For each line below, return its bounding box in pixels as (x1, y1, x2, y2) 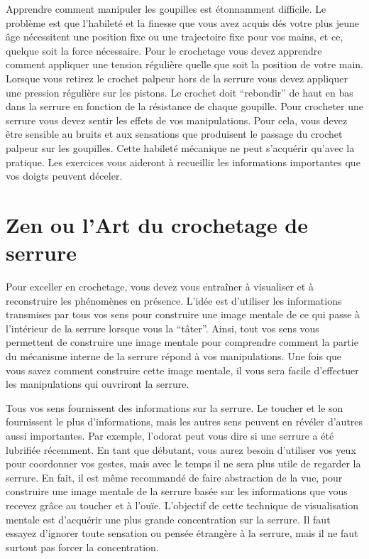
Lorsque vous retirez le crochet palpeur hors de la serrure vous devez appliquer (6, 70, 348, 85)
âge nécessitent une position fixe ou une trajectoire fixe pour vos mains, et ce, (6, 29, 343, 44)
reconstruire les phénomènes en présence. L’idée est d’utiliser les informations (6, 293, 342, 308)
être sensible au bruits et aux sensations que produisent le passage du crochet (6, 126, 343, 141)
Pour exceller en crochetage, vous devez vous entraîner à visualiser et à (6, 279, 314, 294)
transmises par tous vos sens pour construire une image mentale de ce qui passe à (6, 307, 360, 322)
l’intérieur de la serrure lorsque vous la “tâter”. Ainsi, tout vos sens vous (6, 320, 319, 335)
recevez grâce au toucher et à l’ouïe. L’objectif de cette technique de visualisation (6, 497, 359, 512)
